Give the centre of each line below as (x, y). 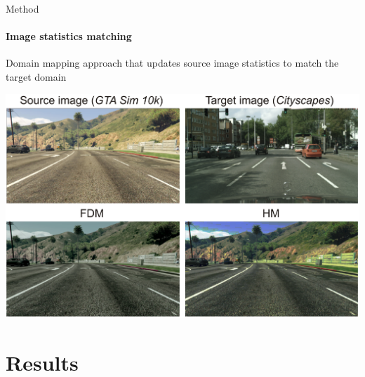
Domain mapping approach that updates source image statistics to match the (172, 63)
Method (22, 8)
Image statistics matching (69, 36)
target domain (36, 76)
